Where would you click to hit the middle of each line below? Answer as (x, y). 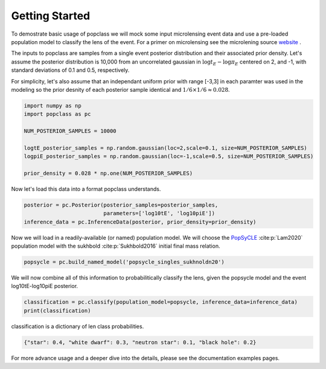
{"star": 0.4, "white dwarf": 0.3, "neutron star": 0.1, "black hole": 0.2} (140, 342)
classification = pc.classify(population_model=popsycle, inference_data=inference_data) (161, 302)
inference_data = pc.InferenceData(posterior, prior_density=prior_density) (140, 222)
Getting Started (51, 16)
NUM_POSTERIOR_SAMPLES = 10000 (70, 131)
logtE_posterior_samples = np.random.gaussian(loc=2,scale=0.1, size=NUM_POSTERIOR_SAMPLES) (165, 148)
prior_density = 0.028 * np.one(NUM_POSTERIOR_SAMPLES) (108, 173)
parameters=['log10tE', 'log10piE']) (159, 213)
